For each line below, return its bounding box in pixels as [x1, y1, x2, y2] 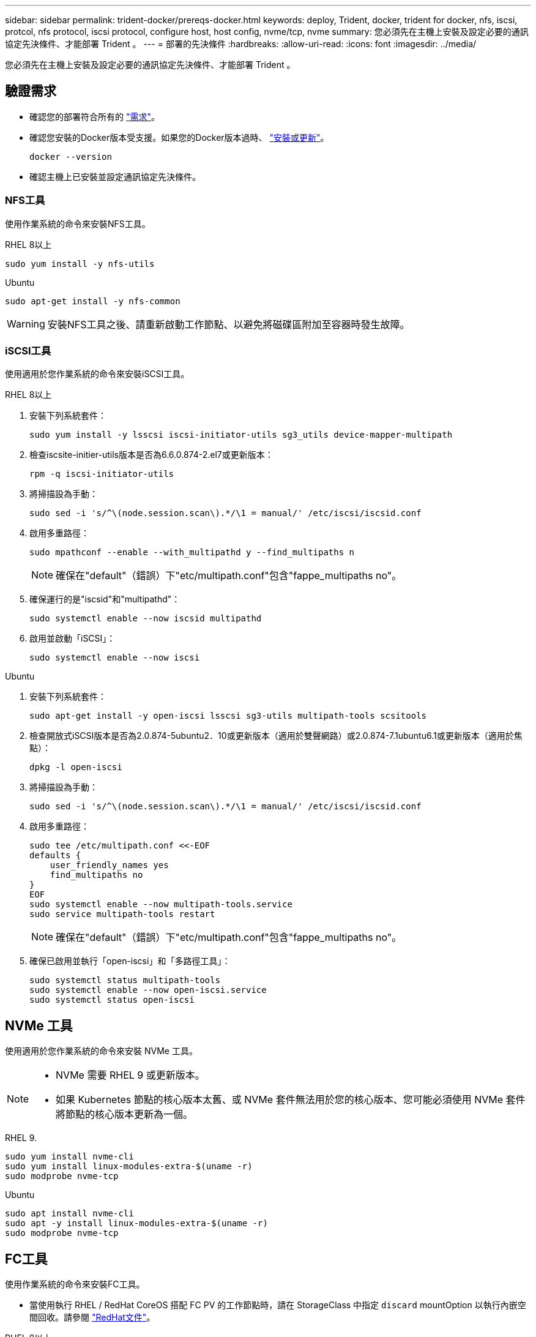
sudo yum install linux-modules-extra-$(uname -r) [5, 1161, 253, 1172]
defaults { [29, 850, 81, 861]
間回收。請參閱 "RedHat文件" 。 [29, 1312, 155, 1323]
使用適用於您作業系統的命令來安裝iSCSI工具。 [5, 369, 190, 380]
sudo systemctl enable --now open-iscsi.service [29, 985, 267, 995]
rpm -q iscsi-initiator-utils [29, 469, 174, 479]
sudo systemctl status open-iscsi [29, 995, 195, 1005]
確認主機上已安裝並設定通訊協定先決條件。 [29, 171, 201, 182]
